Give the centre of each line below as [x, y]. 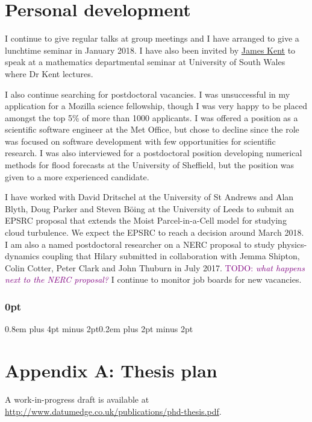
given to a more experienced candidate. [77, 176]
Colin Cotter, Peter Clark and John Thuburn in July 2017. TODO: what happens [155, 267]
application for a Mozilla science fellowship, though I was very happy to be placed [156, 106]
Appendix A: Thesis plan [111, 370]
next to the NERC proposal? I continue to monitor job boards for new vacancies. [153, 279]
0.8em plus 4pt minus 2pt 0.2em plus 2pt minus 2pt [99, 329]
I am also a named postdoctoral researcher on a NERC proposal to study [140, 244]
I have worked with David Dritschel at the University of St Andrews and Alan [149, 197]
